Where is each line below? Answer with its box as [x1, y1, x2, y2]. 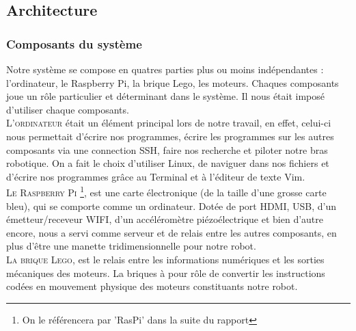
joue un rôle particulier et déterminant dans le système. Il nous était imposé [6, 89, 325, 103]
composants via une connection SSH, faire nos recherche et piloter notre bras [6, 142, 328, 157]
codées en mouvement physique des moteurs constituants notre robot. [6, 279, 298, 293]
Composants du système [6, 35, 142, 52]
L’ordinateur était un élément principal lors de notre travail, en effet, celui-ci [6, 116, 331, 130]
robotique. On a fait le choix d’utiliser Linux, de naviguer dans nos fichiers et [6, 156, 329, 170]
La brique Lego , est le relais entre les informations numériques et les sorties [6, 252, 325, 266]
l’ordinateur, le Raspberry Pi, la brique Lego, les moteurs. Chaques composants [6, 75, 339, 90]
